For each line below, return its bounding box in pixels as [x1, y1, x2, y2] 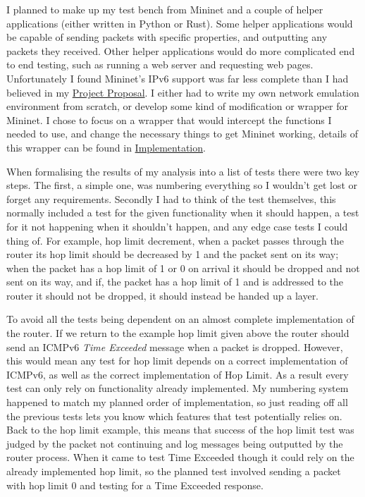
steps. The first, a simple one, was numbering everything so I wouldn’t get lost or [6, 178, 358, 192]
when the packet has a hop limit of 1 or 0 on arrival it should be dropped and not [6, 260, 360, 275]
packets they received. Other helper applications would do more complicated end [6, 43, 355, 58]
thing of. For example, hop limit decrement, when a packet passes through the [6, 233, 344, 247]
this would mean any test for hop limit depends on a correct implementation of [6, 353, 348, 368]
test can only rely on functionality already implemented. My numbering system [6, 381, 349, 395]
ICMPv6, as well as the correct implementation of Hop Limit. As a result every [6, 367, 349, 381]
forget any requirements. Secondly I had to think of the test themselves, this [6, 191, 336, 206]
